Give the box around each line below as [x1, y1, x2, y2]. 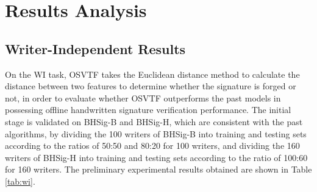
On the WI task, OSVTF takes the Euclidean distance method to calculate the [5, 67, 300, 80]
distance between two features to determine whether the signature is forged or [5, 80, 296, 92]
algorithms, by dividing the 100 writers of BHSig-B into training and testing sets [5, 127, 307, 140]
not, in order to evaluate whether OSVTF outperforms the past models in [5, 91, 281, 104]
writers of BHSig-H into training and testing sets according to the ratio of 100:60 [5, 151, 308, 163]
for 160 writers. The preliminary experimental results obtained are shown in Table [5, 163, 312, 176]
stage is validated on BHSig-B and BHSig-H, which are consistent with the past [5, 115, 303, 128]
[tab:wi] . [5, 174, 35, 187]
